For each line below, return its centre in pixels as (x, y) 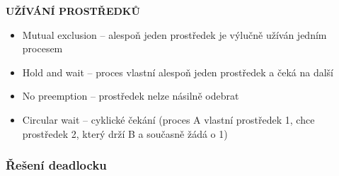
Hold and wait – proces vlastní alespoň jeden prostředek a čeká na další (178, 72)
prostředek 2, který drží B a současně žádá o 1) (125, 133)
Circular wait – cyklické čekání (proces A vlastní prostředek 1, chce (168, 119)
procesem (42, 48)
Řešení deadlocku (56, 165)
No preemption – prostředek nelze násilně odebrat (131, 96)
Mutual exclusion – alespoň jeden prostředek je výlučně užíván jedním (174, 34)
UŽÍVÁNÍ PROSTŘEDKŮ (73, 11)
